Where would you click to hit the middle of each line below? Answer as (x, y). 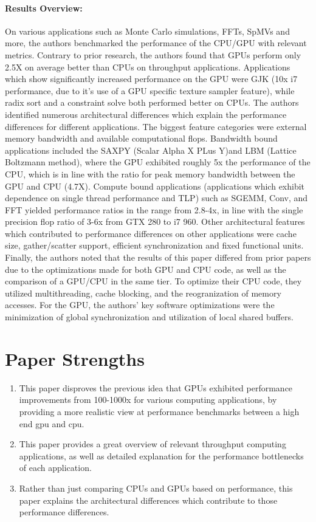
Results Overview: (44, 8)
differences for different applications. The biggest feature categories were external (156, 126)
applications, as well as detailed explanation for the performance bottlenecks (161, 455)
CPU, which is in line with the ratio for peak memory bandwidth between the (150, 173)
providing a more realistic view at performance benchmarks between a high (159, 411)
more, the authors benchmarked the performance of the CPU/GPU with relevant (156, 43)
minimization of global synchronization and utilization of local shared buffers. (149, 317)
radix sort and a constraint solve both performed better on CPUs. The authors (152, 102)
